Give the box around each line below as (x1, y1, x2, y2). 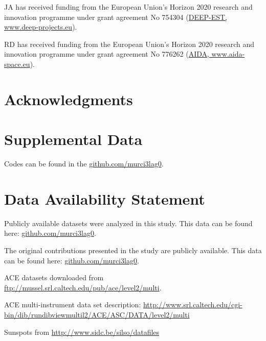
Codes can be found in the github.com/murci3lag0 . (4, 158, 164, 169)
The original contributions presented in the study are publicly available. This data (4, 245, 262, 255)
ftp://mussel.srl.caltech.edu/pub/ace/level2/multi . (4, 282, 162, 293)
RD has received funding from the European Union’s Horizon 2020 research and (4, 38, 255, 49)
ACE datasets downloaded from (4, 272, 104, 283)
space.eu (4, 58, 30, 69)
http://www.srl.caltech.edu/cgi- (143, 299, 242, 310)
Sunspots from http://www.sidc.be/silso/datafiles (4, 326, 160, 337)
